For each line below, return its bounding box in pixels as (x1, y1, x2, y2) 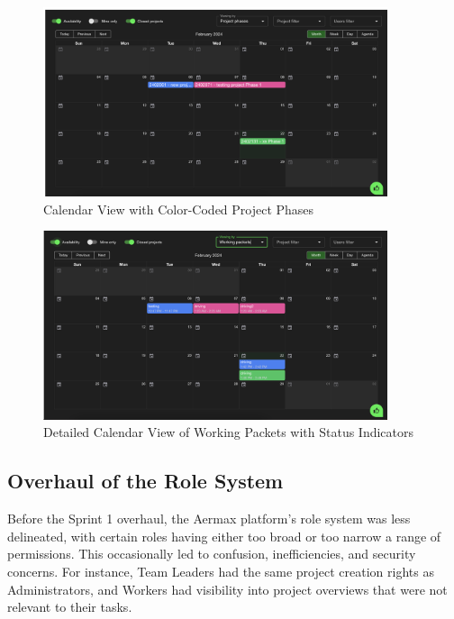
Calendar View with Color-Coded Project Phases (43, 199, 314, 218)
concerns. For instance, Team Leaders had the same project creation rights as (7, 561, 434, 580)
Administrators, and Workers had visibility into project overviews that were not (7, 579, 448, 598)
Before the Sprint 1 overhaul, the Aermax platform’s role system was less (7, 509, 411, 528)
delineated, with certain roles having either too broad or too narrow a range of (7, 526, 441, 545)
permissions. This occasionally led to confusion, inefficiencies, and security (7, 544, 416, 563)
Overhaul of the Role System (7, 467, 284, 495)
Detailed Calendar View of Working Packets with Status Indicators (43, 423, 414, 441)
